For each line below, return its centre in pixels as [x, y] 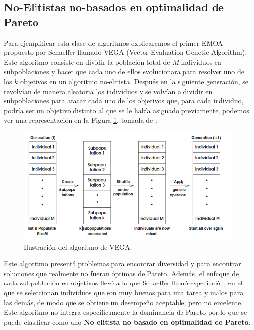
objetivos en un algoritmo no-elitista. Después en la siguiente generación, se [134, 81]
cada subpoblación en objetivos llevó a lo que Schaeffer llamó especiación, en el [123, 283]
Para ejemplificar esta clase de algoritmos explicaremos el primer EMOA [114, 42]
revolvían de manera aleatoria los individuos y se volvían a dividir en [108, 91]
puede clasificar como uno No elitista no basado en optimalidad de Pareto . [127, 321]
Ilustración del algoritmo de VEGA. [78, 247]
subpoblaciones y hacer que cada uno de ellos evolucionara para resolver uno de [124, 71]
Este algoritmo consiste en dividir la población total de [87, 62]
